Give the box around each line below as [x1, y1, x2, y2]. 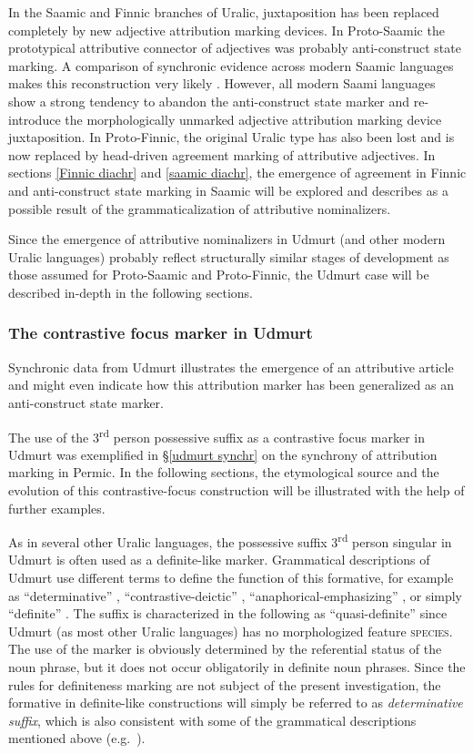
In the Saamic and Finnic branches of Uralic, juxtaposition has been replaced [8, 3, 439, 21]
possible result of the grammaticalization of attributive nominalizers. [8, 199, 391, 218]
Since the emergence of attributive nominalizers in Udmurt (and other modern [8, 229, 446, 249]
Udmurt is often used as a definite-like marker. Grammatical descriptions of [8, 550, 430, 569]
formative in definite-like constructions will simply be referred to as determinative [8, 693, 463, 712]
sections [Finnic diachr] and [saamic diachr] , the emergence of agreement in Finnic [8, 163, 467, 182]
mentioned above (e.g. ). [8, 729, 146, 748]
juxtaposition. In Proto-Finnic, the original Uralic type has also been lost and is [8, 127, 455, 147]
